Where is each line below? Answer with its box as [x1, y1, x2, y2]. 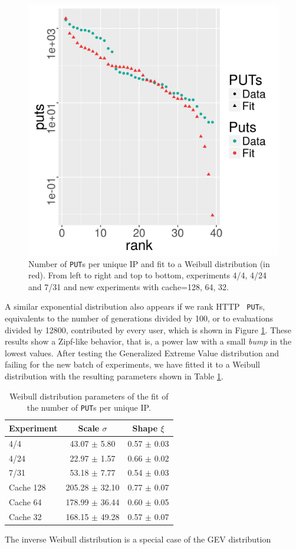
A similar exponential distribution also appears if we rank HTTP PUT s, [5, 300, 265, 313]
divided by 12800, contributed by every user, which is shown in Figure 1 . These [5, 323, 292, 336]
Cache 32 [9, 510, 42, 522]
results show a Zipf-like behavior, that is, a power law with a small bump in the [5, 335, 292, 347]
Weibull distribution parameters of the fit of [9, 389, 169, 402]
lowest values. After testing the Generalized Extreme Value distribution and [5, 346, 279, 359]
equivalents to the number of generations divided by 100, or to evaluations [5, 312, 273, 324]
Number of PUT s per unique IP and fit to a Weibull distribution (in [28, 257, 270, 269]
